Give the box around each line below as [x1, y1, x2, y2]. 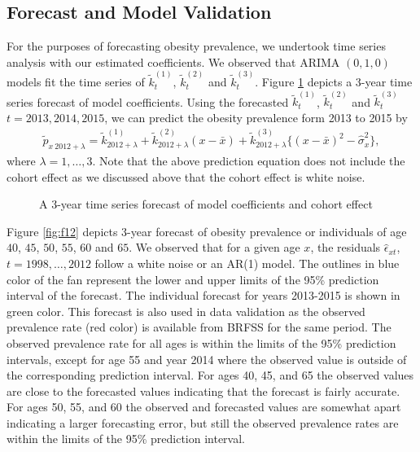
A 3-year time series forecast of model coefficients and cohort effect [39, 195, 373, 213]
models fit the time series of [7, 73, 145, 90]
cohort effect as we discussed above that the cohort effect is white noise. [7, 168, 365, 185]
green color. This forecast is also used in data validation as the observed [7, 302, 365, 319]
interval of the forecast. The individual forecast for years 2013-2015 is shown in [7, 287, 400, 304]
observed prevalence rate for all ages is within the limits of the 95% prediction [7, 334, 396, 351]
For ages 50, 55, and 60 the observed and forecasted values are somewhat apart [7, 398, 401, 415]
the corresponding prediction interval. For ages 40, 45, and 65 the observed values [7, 366, 414, 384]
